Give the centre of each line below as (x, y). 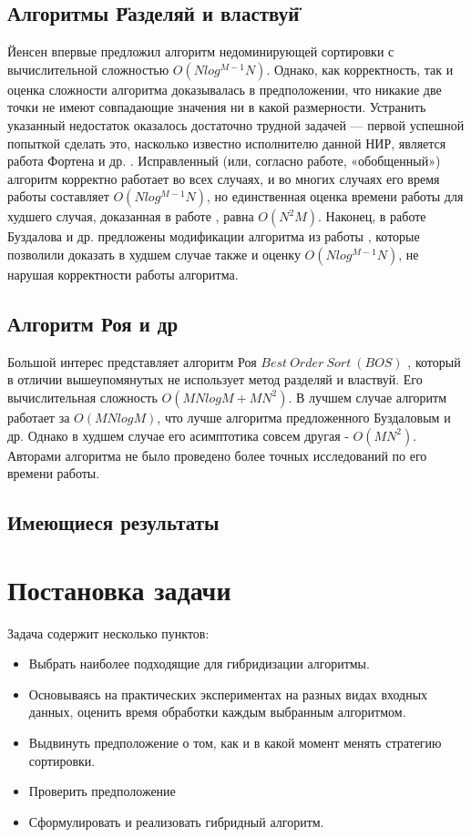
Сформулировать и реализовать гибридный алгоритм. (176, 821)
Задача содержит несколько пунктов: (108, 633)
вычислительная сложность (82, 397)
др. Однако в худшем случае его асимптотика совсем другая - (178, 435)
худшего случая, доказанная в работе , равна (131, 216)
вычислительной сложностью (88, 69)
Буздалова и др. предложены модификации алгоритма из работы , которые (214, 236)
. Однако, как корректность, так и (360, 69)
